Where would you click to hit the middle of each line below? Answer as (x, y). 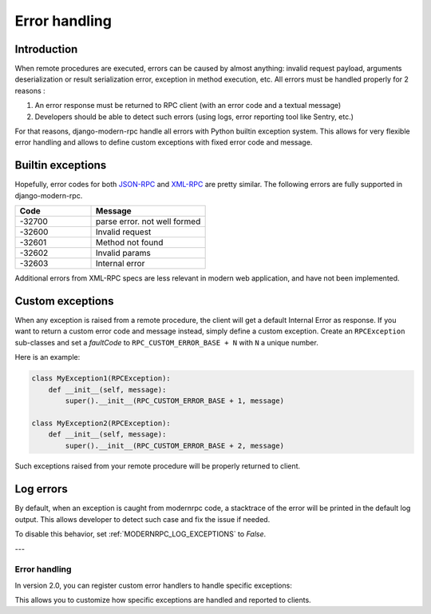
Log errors (41, 489)
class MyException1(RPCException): (101, 379)
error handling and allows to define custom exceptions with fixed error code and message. (164, 142)
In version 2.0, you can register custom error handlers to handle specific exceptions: (154, 585)
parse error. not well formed (148, 221)
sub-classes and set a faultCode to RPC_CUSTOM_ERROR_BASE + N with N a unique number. (166, 342)
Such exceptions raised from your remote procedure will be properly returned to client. (158, 466)
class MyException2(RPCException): (101, 423)
